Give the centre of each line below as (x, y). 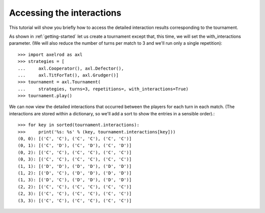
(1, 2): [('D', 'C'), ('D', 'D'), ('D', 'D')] (75, 173)
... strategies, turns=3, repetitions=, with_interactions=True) (103, 89)
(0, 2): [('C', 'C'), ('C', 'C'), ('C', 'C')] (75, 152)
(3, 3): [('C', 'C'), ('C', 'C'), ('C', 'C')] (75, 200)
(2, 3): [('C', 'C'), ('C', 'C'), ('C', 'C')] (75, 194)
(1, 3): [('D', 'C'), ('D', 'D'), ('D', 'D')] (75, 180)
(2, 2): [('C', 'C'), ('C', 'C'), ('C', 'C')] (75, 187)
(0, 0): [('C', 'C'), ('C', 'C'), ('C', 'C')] (75, 139)
